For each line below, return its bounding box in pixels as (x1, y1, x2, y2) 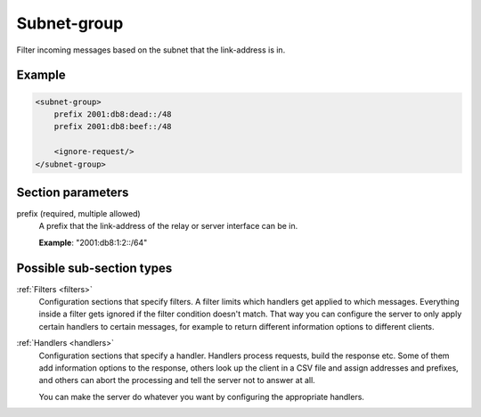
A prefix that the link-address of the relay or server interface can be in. (38, 221, 298, 232)
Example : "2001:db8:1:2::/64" (38, 237, 148, 248)
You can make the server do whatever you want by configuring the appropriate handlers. (38, 391, 365, 402)
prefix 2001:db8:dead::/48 (53, 109, 173, 119)
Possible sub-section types (16, 260, 173, 275)
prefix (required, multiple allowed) (16, 208, 142, 218)
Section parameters (16, 184, 129, 200)
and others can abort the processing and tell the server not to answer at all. (38, 375, 315, 386)
